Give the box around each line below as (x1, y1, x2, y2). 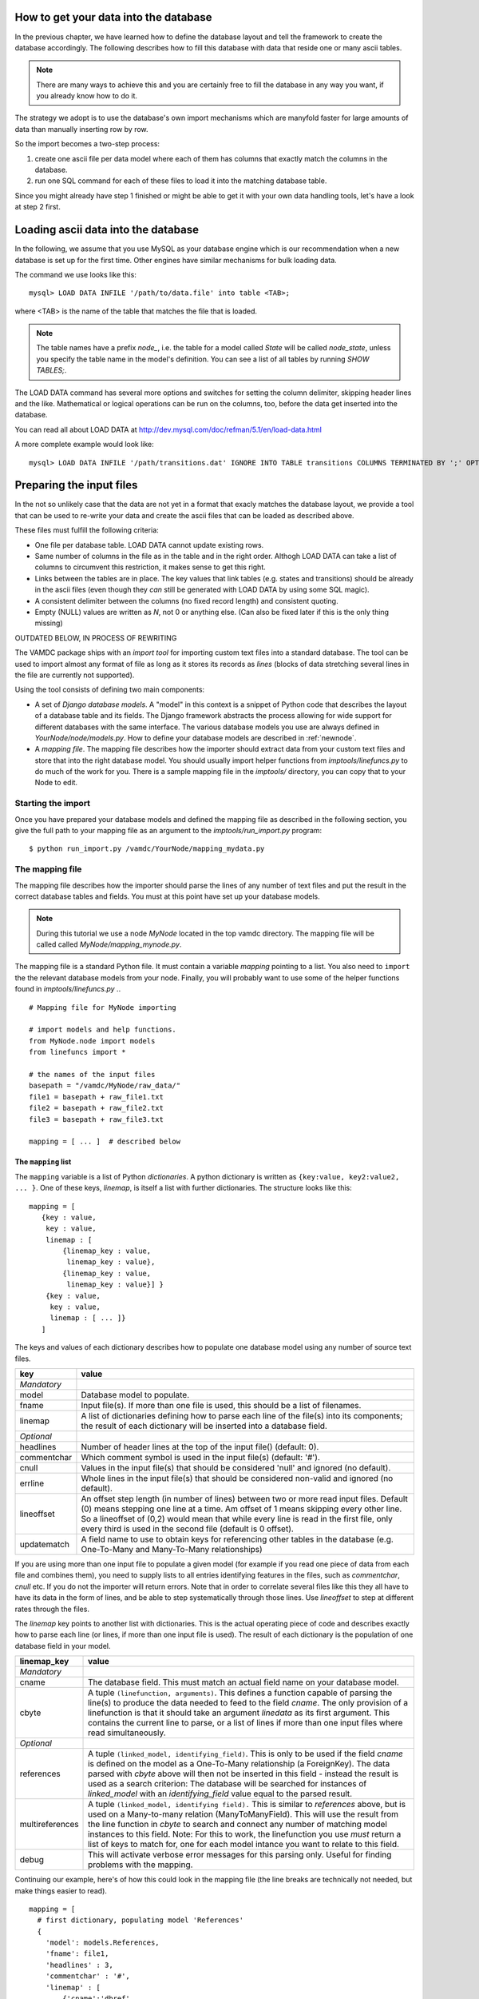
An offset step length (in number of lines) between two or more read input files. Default (81, 1493, 409, 1504)
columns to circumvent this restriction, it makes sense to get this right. (34, 562, 267, 572)
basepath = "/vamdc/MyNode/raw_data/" (29, 1081, 181, 1091)
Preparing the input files (14, 478, 138, 492)
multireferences (19, 1819, 79, 1830)
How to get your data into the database (14, 10, 212, 24)
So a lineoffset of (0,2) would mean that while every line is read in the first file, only (81, 1513, 393, 1524)
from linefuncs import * (29, 1047, 126, 1057)
